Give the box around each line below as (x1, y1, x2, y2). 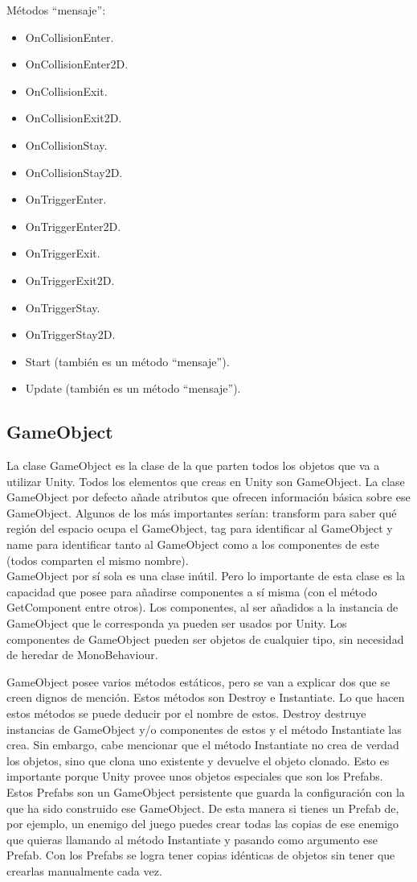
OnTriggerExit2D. (25, 271, 115, 288)
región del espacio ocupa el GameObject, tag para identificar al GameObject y (6, 520, 393, 537)
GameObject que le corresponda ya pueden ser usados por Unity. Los (6, 615, 347, 632)
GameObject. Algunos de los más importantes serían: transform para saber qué (6, 504, 397, 521)
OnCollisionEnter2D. (25, 56, 129, 72)
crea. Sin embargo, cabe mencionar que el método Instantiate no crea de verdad (6, 736, 399, 753)
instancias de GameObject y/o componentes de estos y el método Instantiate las (6, 720, 402, 737)
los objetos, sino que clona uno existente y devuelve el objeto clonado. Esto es (6, 752, 390, 769)
